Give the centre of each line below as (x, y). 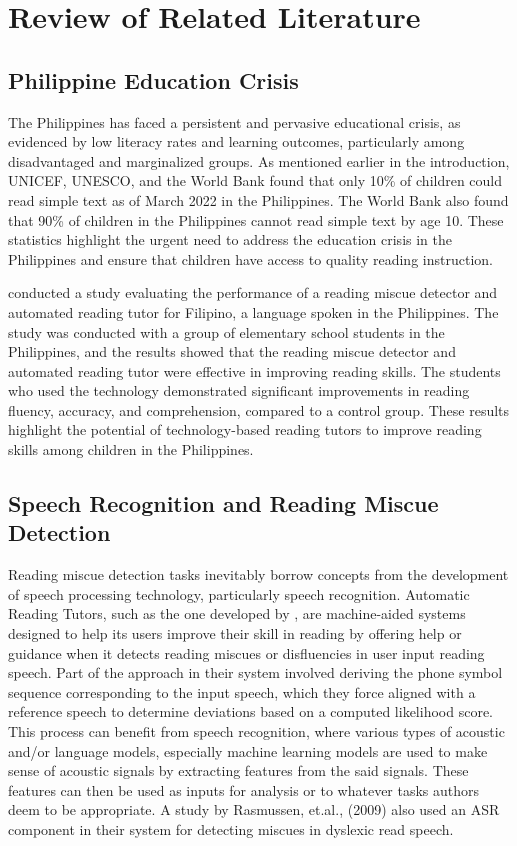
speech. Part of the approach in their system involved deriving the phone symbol (255, 672)
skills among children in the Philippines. (131, 449)
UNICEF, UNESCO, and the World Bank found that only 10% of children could (255, 180)
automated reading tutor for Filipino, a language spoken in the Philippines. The (253, 311)
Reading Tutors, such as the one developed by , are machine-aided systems (237, 613)
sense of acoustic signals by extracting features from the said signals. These (238, 770)
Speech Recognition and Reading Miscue (223, 503)
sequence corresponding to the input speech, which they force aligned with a (242, 691)
